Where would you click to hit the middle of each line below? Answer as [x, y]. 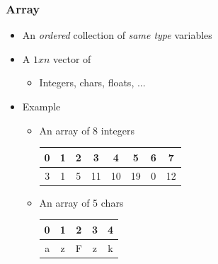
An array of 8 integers [87, 130]
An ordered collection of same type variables [117, 35]
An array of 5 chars [81, 202]
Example [41, 106]
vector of [72, 58]
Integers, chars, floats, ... [92, 82]
